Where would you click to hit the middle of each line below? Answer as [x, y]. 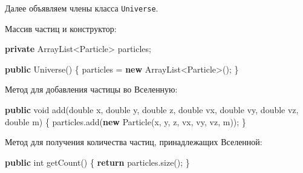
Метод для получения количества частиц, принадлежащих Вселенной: [134, 142]
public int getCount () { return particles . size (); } [97, 162]
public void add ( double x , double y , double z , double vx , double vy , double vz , [152, 110]
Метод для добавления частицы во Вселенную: [91, 89]
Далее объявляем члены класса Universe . [82, 8]
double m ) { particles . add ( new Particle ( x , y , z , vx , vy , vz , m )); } [125, 121]
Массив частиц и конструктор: [61, 28]
